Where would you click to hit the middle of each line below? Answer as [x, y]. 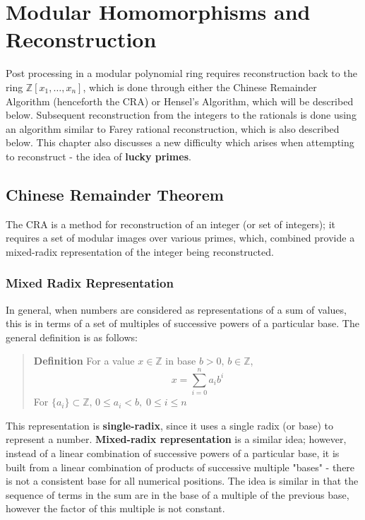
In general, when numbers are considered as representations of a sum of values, [176, 309]
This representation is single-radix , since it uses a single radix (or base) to [170, 425]
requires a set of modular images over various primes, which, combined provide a [180, 238]
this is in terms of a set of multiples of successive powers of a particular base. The [182, 323]
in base [181, 361]
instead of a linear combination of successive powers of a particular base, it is [173, 453]
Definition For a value [84, 361]
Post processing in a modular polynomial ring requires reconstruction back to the [181, 73]
